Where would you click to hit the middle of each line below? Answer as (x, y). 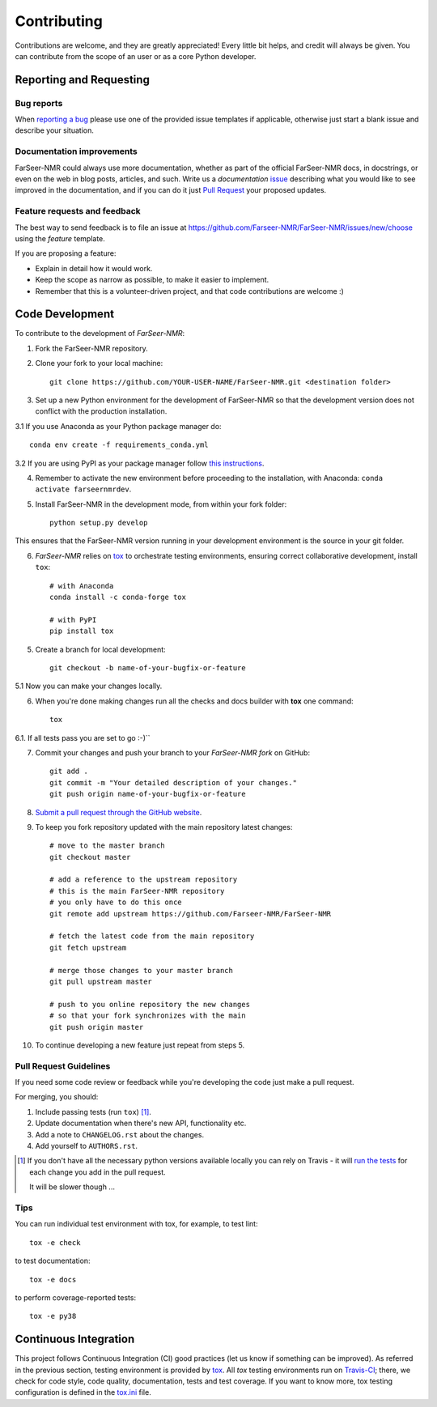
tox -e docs (53, 1279)
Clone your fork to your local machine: (99, 363)
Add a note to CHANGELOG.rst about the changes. (120, 1134)
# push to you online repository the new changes (150, 1004)
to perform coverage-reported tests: (76, 1297)
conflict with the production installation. (101, 411)
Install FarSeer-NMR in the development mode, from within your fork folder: (161, 504)
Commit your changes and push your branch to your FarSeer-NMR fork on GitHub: (173, 752)
